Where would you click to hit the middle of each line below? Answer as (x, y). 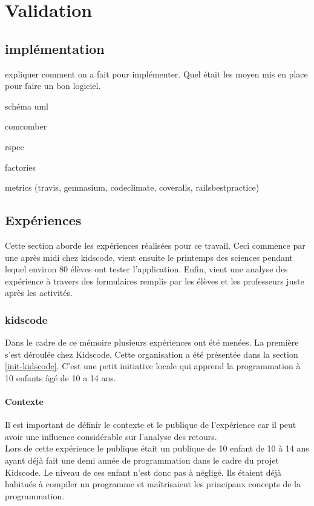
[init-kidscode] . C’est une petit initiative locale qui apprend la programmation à (153, 366)
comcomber (26, 126)
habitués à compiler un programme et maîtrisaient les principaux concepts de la (153, 484)
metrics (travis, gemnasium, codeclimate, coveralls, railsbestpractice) (132, 187)
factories (21, 167)
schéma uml (27, 106)
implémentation (55, 48)
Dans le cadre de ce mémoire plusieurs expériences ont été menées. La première (152, 342)
